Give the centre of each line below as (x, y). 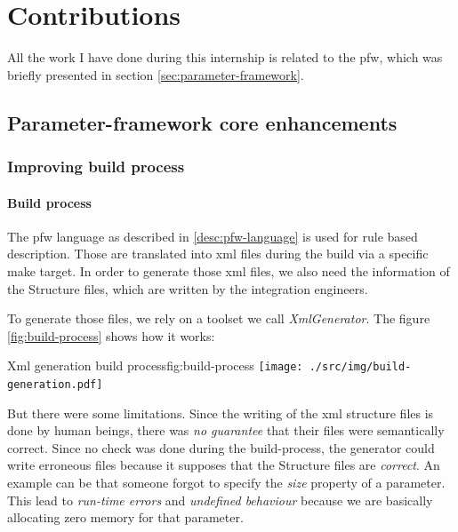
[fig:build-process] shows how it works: (111, 335)
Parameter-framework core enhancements (202, 122)
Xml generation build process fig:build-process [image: (155, 365)
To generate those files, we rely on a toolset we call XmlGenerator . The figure (219, 318)
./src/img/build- (360, 367)
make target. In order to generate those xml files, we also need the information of (229, 270)
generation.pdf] (55, 384)
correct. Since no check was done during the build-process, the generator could (221, 447)
